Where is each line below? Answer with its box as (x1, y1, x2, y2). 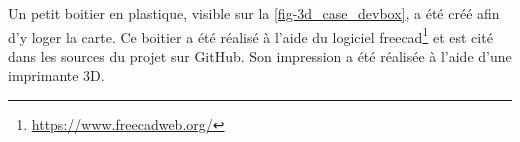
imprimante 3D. (8, 65, 105, 86)
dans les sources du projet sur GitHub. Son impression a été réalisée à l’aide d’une (8, 45, 512, 66)
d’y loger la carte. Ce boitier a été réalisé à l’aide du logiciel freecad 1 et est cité (8, 23, 493, 47)
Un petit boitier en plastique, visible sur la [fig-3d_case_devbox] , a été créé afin (8, 3, 500, 23)
